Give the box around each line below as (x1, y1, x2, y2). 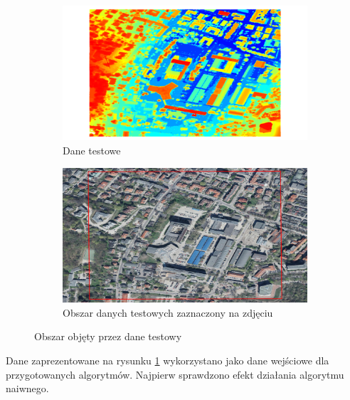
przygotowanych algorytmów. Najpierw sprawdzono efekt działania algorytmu (6, 367, 344, 381)
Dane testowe (63, 143, 121, 158)
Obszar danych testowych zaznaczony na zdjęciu (63, 305, 273, 320)
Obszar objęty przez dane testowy (34, 329, 182, 344)
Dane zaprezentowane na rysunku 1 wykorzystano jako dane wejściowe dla (6, 352, 329, 367)
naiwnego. (6, 381, 49, 396)
